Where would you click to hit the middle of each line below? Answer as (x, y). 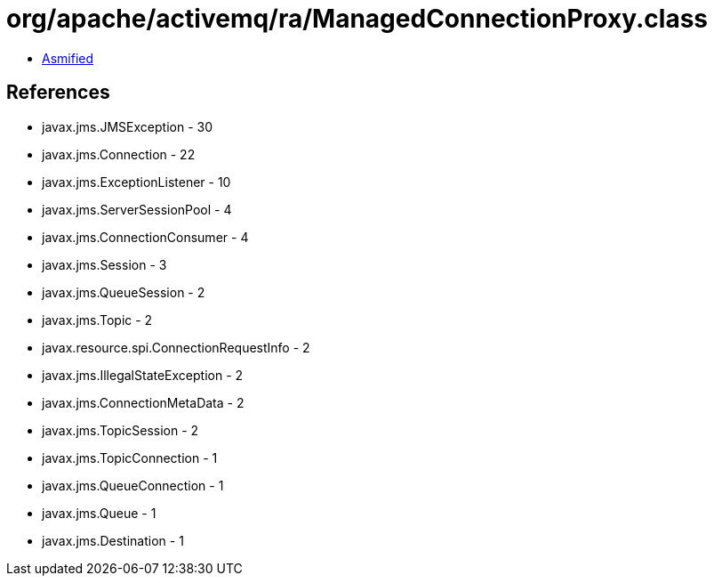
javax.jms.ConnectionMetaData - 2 (143, 402)
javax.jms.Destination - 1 (113, 540)
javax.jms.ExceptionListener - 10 (136, 182)
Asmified (68, 58)
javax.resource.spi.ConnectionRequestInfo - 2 (176, 347)
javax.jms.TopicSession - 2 (120, 430)
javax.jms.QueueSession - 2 (124, 292)
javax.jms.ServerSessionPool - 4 (137, 209)
